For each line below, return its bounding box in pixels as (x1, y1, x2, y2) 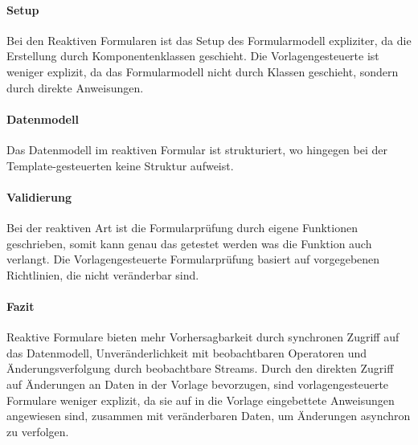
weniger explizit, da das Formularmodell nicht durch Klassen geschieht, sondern (6, 63, 399, 80)
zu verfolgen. (6, 423, 69, 439)
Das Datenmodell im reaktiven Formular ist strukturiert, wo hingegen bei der (6, 141, 387, 157)
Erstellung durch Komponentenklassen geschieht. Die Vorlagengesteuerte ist (6, 47, 379, 64)
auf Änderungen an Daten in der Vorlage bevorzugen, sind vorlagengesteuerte (6, 375, 389, 392)
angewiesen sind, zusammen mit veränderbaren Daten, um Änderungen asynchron (6, 407, 411, 424)
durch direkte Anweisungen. (6, 79, 144, 96)
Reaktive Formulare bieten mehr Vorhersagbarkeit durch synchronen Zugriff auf (6, 329, 400, 345)
